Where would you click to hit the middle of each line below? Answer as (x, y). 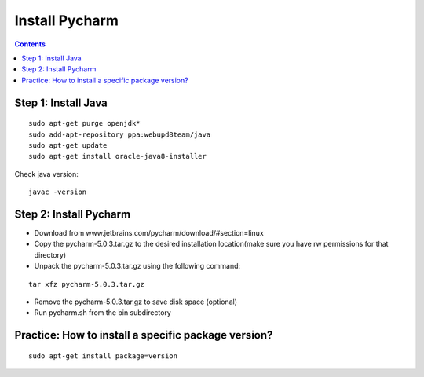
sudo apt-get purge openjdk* (84, 123)
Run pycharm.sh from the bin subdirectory (103, 313)
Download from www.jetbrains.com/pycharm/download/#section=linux (149, 232)
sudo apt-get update (68, 145)
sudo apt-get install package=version (103, 356)
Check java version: (46, 174)
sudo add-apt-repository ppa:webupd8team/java (120, 134)
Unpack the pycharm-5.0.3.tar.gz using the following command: (137, 266)
